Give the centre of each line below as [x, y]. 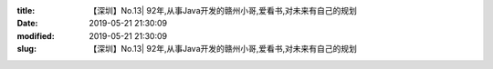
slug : [26, 49]
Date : [27, 24]
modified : [36, 35]
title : [26, 10]
